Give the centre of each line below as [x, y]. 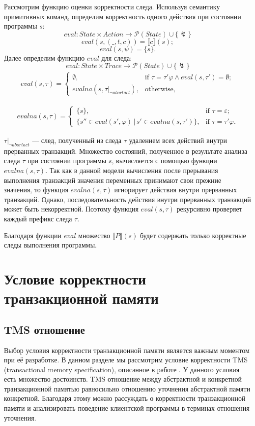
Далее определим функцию [44, 57]
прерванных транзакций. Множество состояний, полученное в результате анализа [126, 151]
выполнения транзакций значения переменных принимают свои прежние [113, 180]
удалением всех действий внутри [178, 140]
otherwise [159, 89]
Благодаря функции [33, 235]
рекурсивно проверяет [209, 209]
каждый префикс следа [38, 218]
